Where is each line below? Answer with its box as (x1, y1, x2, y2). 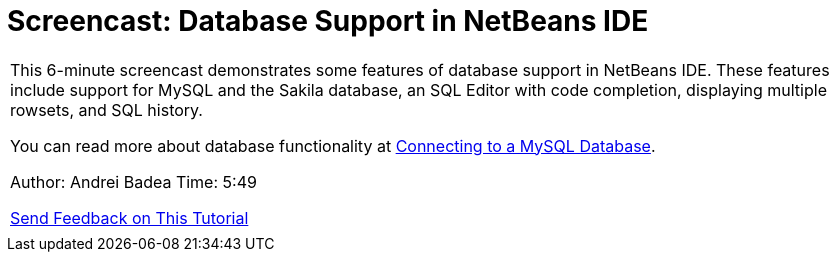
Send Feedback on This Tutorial (10, 207, 249, 228)
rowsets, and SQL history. (10, 99, 203, 120)
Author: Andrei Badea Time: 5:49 (10, 171, 257, 192)
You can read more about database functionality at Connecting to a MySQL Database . (10, 135, 656, 156)
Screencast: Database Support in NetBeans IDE (7, 4, 649, 38)
